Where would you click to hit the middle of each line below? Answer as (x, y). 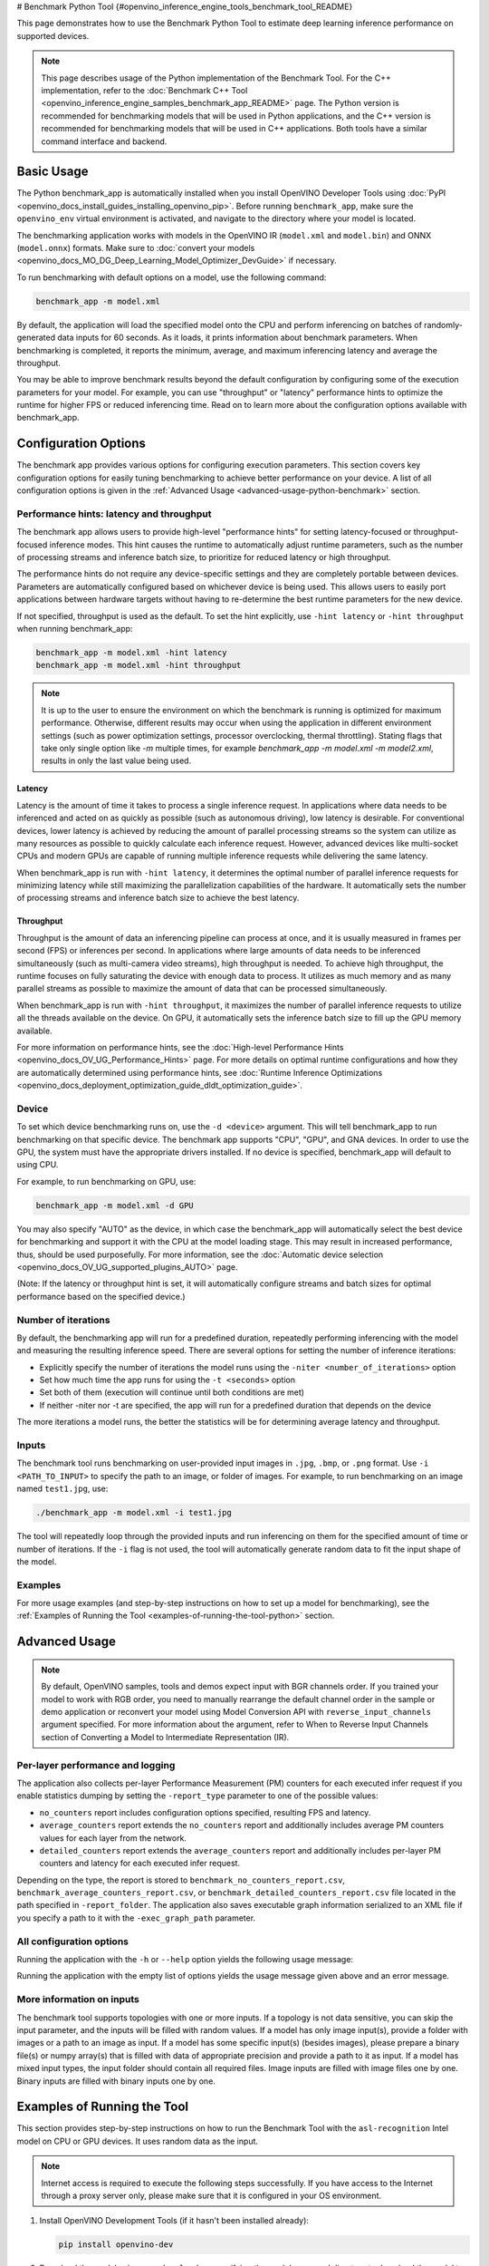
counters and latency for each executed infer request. (139, 1864)
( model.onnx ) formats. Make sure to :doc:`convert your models (136, 247)
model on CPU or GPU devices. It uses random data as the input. (137, 2141)
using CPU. (38, 1165)
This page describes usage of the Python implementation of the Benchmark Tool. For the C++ (216, 78)
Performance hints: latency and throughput (114, 514)
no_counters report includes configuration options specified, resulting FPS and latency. (205, 1812)
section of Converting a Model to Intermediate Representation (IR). (165, 1737)
